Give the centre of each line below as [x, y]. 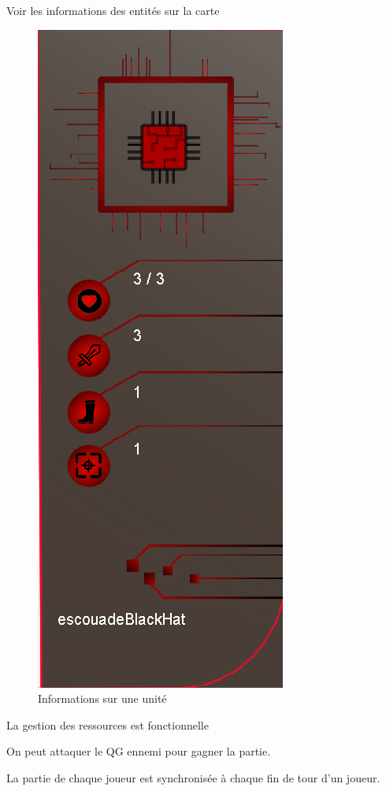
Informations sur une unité [102, 698]
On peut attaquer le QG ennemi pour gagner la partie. [139, 751]
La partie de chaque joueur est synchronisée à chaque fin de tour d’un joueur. [193, 777]
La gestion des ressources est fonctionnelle [108, 724]
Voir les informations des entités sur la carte [113, 10]
